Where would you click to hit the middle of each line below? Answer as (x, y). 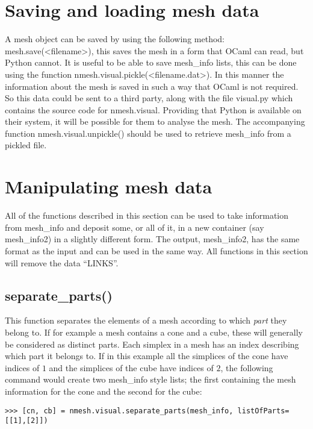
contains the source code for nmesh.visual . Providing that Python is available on (153, 109)
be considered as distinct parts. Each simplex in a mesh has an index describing (152, 344)
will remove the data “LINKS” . (62, 262)
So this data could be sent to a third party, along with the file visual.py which (149, 98)
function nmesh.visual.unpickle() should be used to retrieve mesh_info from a (148, 133)
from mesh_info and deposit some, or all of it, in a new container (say (135, 227)
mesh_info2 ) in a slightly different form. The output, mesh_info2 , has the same (152, 239)
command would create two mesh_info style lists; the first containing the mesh (150, 379)
